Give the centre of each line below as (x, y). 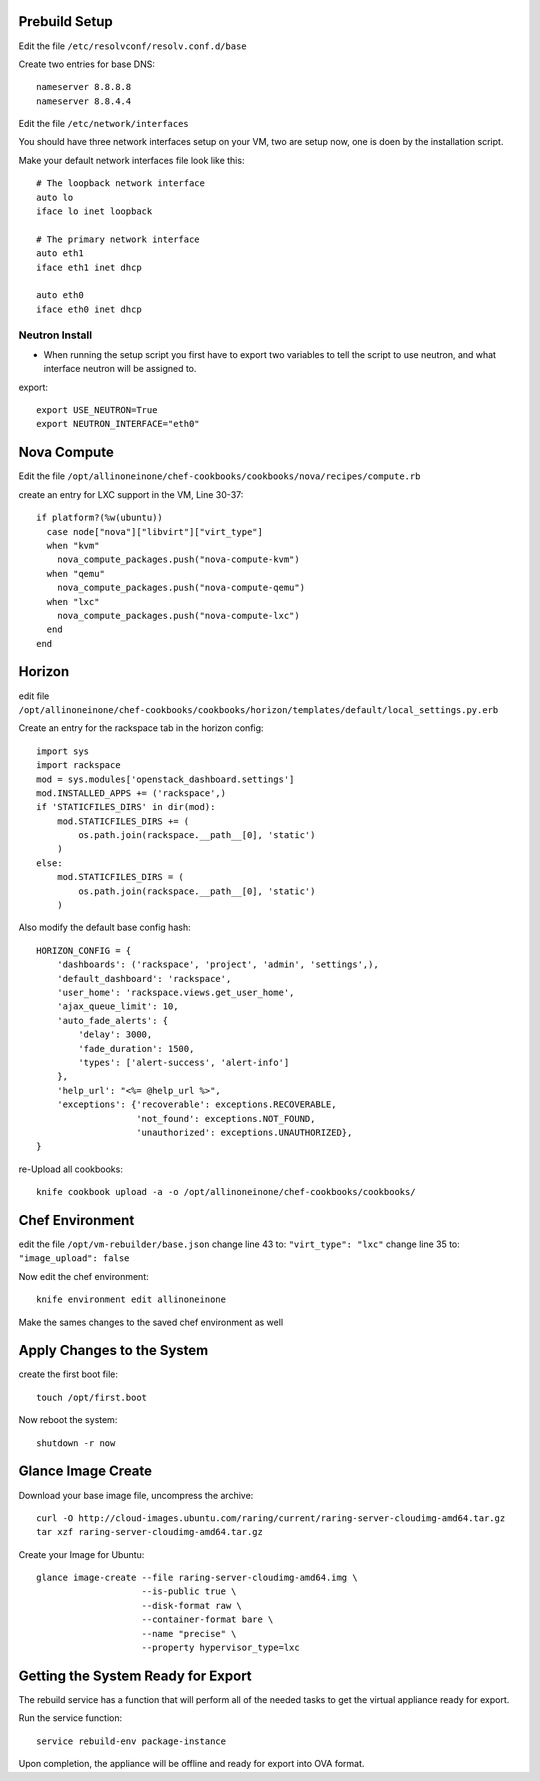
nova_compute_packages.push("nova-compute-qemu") (180, 588)
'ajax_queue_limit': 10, (117, 1006)
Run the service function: (70, 1718)
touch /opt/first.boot (92, 1397)
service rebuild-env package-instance (131, 1741)
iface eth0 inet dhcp (89, 309)
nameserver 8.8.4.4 (84, 101)
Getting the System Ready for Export (135, 1675)
